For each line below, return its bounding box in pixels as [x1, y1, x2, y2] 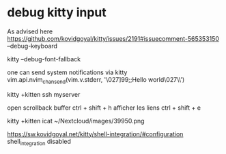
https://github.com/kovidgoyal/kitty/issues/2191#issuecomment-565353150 [7, 34, 220, 42]
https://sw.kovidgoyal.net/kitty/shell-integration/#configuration [7, 129, 184, 138]
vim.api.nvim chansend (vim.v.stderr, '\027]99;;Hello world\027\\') [7, 75, 185, 85]
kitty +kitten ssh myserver [7, 90, 81, 98]
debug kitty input [7, 5, 107, 20]
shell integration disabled [7, 137, 72, 147]
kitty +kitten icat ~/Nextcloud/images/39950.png [7, 117, 145, 125]
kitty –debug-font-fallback [7, 55, 81, 63]
